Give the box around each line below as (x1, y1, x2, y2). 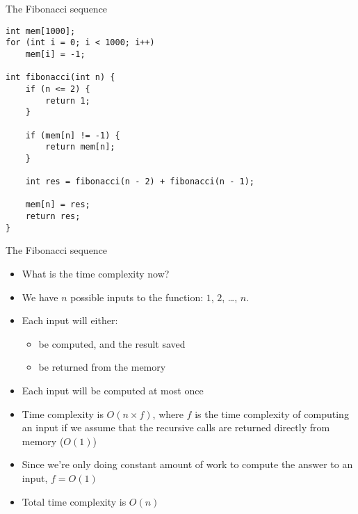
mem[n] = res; (25, 200, 90, 210)
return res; (25, 211, 81, 222)
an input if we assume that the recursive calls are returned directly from (22, 420, 330, 435)
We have (22, 289, 58, 304)
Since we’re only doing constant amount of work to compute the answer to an (22, 457, 353, 472)
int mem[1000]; (6, 26, 76, 36)
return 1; (45, 95, 90, 106)
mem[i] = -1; (25, 49, 86, 59)
